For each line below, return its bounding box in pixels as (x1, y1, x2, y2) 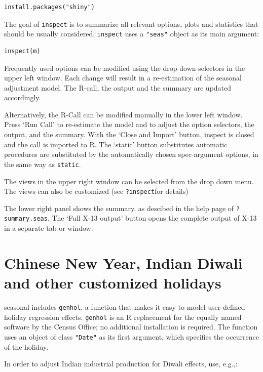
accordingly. (4, 92, 41, 103)
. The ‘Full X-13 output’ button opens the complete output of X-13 (47, 213, 257, 223)
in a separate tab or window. (4, 223, 93, 233)
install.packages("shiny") (4, 4, 95, 11)
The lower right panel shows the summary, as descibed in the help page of (4, 202, 234, 213)
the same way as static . (4, 158, 81, 169)
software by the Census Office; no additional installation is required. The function (4, 321, 258, 332)
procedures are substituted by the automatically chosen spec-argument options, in (4, 149, 258, 159)
